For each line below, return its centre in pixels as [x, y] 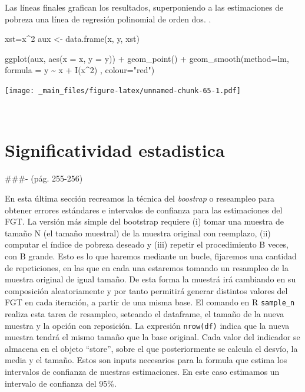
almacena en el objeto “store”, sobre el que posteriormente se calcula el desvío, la [151, 348]
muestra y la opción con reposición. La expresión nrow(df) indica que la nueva [147, 325]
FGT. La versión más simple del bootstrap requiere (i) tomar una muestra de [144, 221]
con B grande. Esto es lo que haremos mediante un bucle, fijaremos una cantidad [151, 256]
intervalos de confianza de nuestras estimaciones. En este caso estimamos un [142, 371]
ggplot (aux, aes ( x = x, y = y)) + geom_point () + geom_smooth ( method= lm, [147, 58]
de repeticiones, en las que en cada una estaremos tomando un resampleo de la [147, 267]
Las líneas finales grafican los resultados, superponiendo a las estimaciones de [144, 7]
